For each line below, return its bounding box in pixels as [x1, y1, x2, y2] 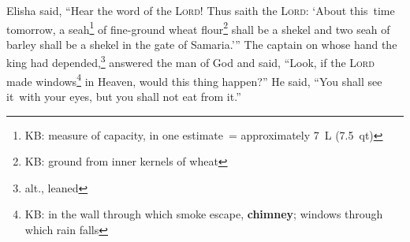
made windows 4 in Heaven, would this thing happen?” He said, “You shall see [6, 70, 382, 89]
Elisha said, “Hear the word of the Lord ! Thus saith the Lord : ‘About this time [6, 2, 395, 18]
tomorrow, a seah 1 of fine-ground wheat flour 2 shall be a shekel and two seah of [6, 18, 390, 37]
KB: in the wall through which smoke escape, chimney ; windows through [24, 206, 383, 222]
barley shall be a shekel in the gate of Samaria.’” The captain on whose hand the [6, 35, 397, 52]
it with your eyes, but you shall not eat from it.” [6, 87, 241, 104]
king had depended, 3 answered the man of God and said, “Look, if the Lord [6, 52, 375, 71]
